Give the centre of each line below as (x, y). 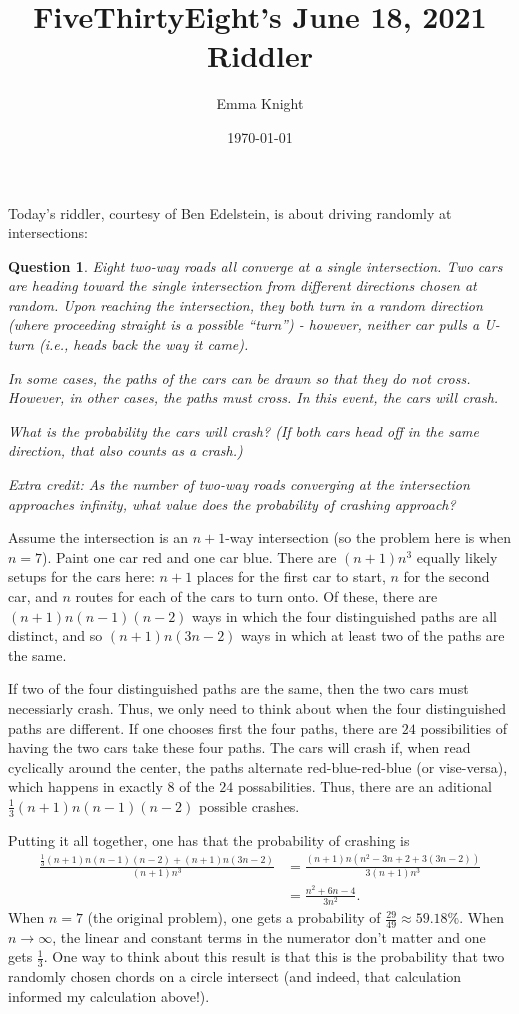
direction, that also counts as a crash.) (125, 450)
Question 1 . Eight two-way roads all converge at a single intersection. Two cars (255, 265)
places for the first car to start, (291, 576)
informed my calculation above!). (109, 995)
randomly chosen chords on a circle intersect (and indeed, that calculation (235, 976)
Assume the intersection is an (98, 537)
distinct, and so (55, 635)
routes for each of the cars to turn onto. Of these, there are (256, 596)
